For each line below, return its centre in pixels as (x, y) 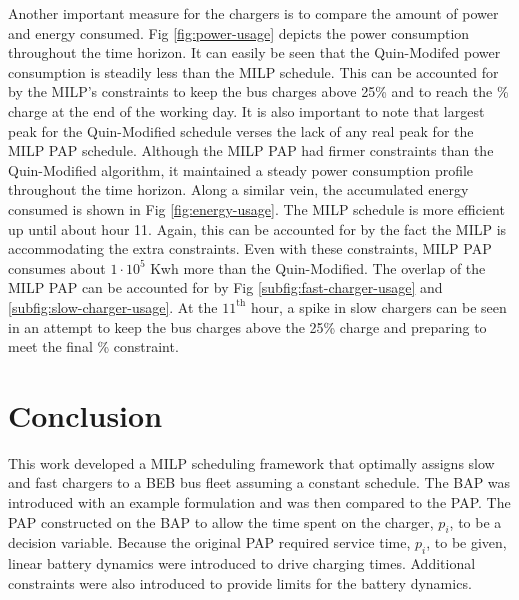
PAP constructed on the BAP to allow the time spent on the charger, (221, 521)
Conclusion (85, 414)
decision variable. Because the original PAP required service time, (209, 542)
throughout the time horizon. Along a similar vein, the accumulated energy (238, 189)
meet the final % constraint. (93, 346)
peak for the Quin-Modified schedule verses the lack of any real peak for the (241, 130)
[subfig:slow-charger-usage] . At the (113, 306)
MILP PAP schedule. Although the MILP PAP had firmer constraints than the (251, 150)
